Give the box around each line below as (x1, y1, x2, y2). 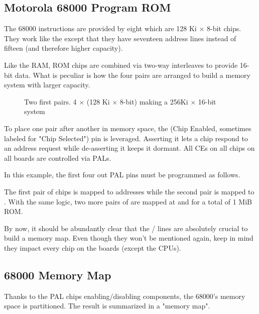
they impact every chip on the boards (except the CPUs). (4, 242, 181, 253)
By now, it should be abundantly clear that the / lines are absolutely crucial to (4, 223, 248, 233)
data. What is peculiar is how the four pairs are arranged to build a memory (15, 69, 250, 80)
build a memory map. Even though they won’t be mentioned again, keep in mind (4, 233, 253, 243)
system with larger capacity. (4, 79, 90, 90)
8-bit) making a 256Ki (119, 96, 188, 107)
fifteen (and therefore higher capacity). (4, 43, 123, 53)
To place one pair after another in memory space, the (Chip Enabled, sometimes (4, 123, 251, 133)
